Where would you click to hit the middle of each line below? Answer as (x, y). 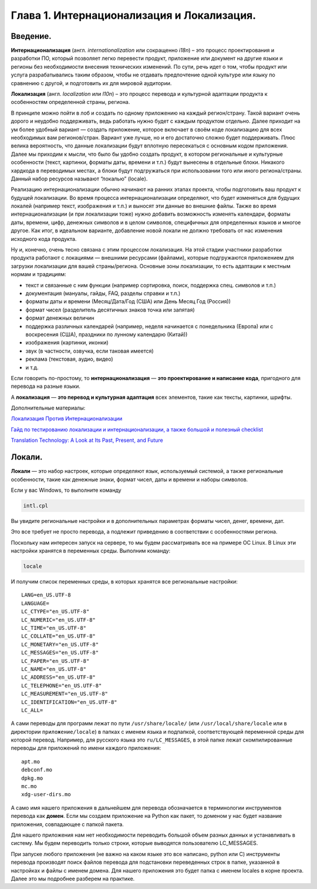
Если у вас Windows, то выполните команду (66, 490)
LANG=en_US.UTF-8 (46, 595)
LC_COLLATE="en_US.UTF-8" (59, 636)
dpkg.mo (32, 778)
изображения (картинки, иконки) (67, 343)
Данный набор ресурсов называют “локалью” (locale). (79, 179)
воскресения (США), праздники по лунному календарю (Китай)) (107, 334)
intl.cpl (36, 506)
